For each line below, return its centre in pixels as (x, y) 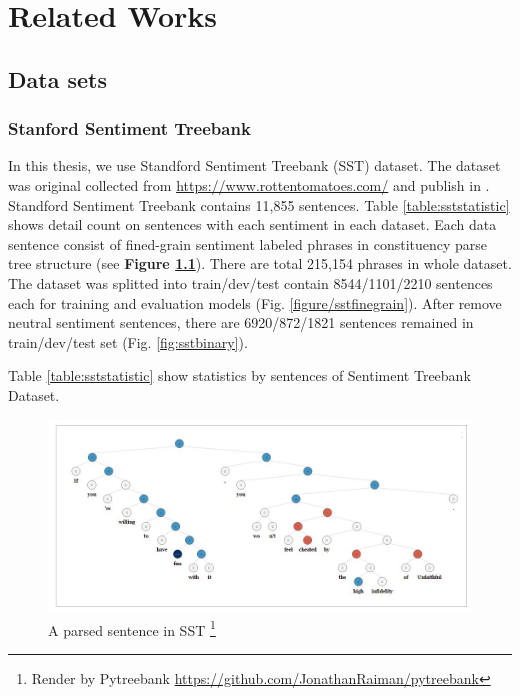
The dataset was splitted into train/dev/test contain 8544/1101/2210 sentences (250, 282)
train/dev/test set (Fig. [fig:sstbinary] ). (128, 341)
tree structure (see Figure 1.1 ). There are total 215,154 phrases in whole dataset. (260, 263)
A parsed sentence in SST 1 (132, 628)
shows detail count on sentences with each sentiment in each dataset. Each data (252, 224)
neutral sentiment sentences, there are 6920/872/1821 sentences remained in (241, 322)
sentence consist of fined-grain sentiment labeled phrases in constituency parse (248, 243)
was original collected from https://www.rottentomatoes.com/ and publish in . (249, 184)
